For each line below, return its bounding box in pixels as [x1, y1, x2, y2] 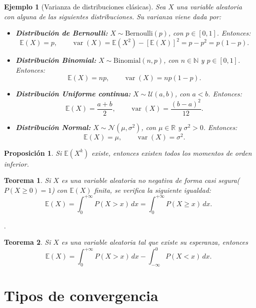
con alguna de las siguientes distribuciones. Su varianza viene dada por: [4, 11, 221, 21]
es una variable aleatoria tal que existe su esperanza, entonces [61, 237, 248, 247]
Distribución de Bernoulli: [15, 28, 108, 38]
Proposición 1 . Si [4, 147, 62, 158]
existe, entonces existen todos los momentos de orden [91, 147, 252, 158]
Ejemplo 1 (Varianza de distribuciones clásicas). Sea [4, 1, 166, 11]
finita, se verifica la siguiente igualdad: [94, 184, 211, 195]
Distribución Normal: [15, 122, 91, 132]
